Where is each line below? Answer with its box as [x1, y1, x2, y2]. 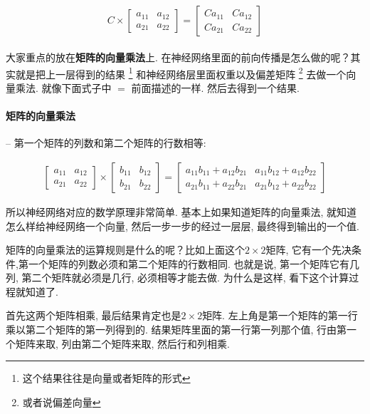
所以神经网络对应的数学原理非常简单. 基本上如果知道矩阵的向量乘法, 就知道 [6, 204, 357, 219]
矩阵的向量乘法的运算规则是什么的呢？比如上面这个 [6, 242, 245, 257]
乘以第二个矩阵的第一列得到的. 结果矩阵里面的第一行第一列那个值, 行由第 [6, 322, 347, 337]
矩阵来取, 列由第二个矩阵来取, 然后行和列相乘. [15, 336, 230, 351]
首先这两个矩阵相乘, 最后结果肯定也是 [6, 308, 181, 323]
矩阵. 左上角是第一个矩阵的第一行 [202, 308, 358, 323]
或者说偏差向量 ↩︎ [22, 394, 101, 409]
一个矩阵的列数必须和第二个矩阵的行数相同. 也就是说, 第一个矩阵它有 [28, 256, 349, 271]
